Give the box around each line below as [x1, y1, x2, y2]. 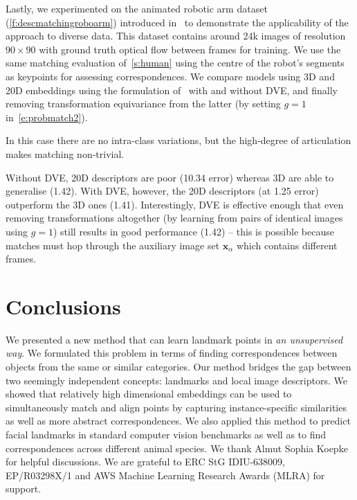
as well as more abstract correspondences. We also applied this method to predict [6, 413, 351, 428]
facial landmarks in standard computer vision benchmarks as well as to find [6, 427, 327, 441]
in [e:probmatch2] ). [6, 109, 88, 124]
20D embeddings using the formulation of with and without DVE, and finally [6, 82, 338, 97]
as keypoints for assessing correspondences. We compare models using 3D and [6, 69, 335, 83]
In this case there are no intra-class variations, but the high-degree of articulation [6, 133, 351, 148]
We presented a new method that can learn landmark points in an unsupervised [6, 332, 343, 346]
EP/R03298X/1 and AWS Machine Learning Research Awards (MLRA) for [6, 467, 325, 482]
